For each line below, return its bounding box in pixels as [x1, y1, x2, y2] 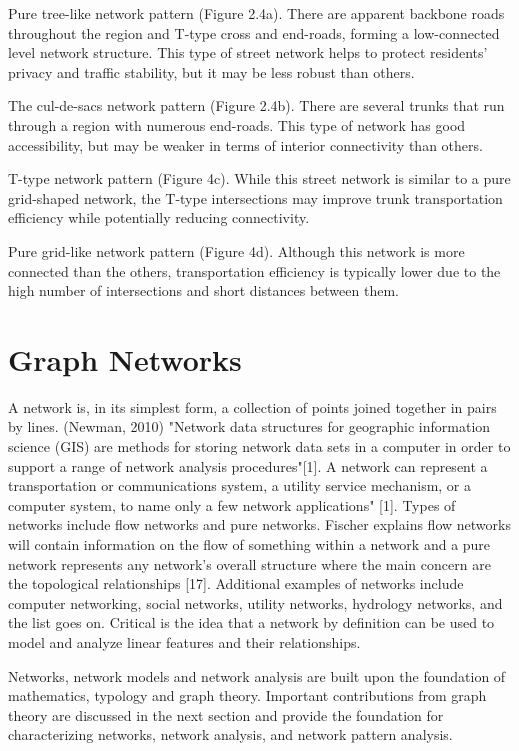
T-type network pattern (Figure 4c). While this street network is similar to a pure [8, 168, 511, 189]
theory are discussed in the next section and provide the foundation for [8, 704, 444, 725]
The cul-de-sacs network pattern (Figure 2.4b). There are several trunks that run [8, 95, 505, 116]
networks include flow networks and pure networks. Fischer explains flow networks [8, 514, 511, 535]
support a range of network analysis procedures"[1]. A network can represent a [8, 455, 488, 476]
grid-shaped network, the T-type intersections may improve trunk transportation [8, 187, 503, 208]
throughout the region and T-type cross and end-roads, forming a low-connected [8, 22, 500, 43]
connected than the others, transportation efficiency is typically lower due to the [8, 260, 501, 281]
